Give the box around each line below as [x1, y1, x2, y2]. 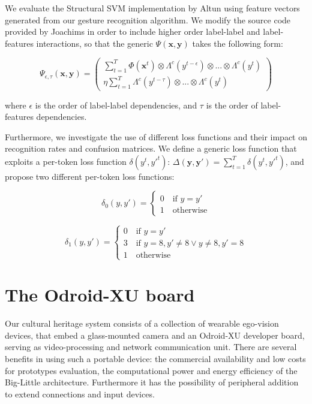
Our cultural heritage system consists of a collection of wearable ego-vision [5, 317, 279, 330]
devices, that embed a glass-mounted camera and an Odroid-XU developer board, [5, 328, 305, 341]
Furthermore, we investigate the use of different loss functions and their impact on [5, 130, 307, 143]
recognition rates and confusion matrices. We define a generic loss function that [5, 142, 297, 155]
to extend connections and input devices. [5, 387, 155, 400]
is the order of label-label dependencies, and [35, 98, 197, 111]
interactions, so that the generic [36, 37, 153, 49]
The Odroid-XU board [5, 282, 195, 307]
